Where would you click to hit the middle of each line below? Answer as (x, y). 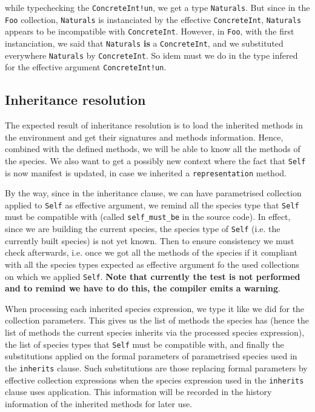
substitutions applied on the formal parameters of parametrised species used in (151, 356)
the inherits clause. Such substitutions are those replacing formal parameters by (156, 367)
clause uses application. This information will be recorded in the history (138, 392)
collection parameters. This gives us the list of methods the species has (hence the (157, 320)
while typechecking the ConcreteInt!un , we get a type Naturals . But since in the (157, 7)
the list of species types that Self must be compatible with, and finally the (144, 344)
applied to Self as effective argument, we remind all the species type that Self (152, 204)
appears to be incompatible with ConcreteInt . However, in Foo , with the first (150, 31)
